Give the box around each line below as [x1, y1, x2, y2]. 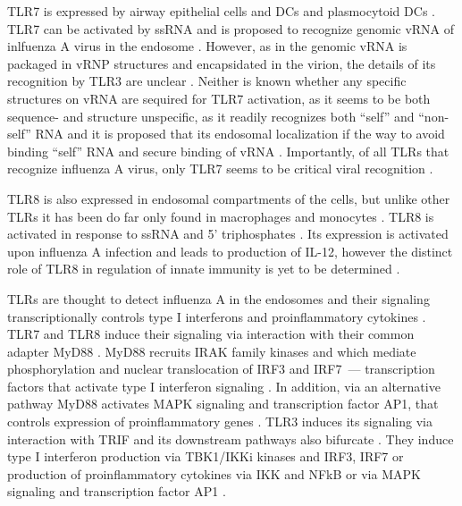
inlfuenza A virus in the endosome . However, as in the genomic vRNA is [7, 37, 407, 55]
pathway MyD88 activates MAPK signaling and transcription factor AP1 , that [7, 394, 439, 413]
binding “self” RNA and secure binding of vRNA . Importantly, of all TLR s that [7, 141, 449, 160]
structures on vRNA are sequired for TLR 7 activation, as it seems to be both [7, 89, 431, 107]
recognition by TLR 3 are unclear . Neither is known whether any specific [7, 72, 407, 90]
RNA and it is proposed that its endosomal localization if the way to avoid [35, 124, 445, 143]
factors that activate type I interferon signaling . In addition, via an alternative [7, 376, 441, 395]
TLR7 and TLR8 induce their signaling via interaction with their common [7, 325, 415, 343]
